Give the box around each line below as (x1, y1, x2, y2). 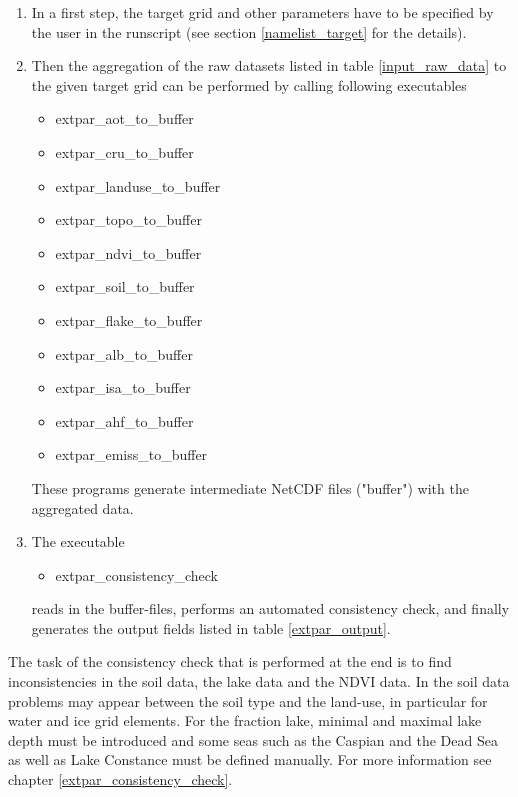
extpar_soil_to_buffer (55, 276, 195, 297)
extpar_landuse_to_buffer (55, 175, 221, 196)
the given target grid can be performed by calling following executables (31, 74, 467, 95)
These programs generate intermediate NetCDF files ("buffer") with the (31, 477, 469, 498)
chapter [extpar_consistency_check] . (8, 769, 233, 790)
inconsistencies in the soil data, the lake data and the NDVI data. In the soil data (8, 671, 510, 692)
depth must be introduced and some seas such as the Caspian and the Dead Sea (8, 729, 498, 750)
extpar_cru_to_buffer (55, 141, 194, 162)
